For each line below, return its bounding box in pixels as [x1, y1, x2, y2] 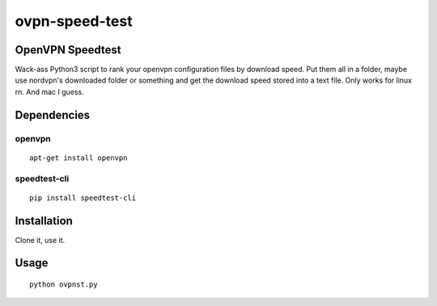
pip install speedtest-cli [29, 193, 137, 202]
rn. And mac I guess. [15, 87, 84, 96]
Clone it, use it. [15, 235, 66, 244]
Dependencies [15, 108, 91, 121]
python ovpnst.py [29, 280, 98, 289]
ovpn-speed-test [15, 12, 133, 30]
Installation [15, 214, 73, 227]
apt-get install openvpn [29, 153, 128, 162]
